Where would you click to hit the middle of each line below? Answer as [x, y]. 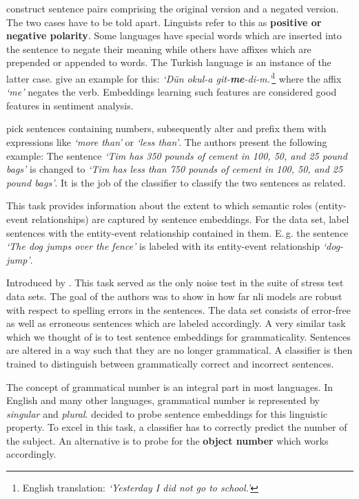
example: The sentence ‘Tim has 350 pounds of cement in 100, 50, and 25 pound [177, 155]
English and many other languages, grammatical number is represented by [163, 400]
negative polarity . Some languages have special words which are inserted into [174, 35]
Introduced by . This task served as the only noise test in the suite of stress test [175, 283]
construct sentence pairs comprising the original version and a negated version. [173, 8]
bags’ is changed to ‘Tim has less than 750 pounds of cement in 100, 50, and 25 [175, 169]
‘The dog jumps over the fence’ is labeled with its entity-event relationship [163, 246]
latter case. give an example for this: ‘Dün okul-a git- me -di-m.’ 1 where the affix [174, 77]
